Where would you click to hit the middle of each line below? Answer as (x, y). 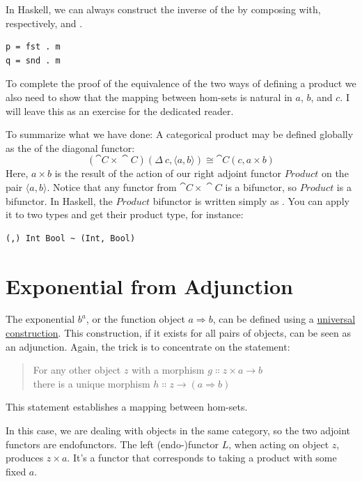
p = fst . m (33, 47)
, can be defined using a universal (284, 319)
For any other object (77, 370)
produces (25, 458)
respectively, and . (44, 23)
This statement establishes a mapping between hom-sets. (127, 407)
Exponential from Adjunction (149, 285)
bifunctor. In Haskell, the (59, 200)
